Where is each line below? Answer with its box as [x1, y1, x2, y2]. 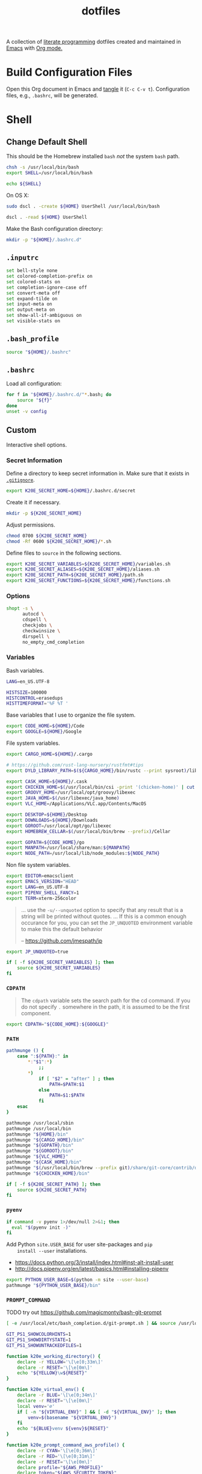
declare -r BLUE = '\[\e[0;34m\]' [17, 1392, 98, 1398]
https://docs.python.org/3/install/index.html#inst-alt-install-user [14, 1259, 174, 1266]
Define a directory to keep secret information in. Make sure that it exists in [6, 470, 189, 477]
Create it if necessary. [6, 498, 61, 506]
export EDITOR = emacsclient [6, 873, 74, 879]
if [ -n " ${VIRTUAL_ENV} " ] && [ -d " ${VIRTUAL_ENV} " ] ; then [17, 1408, 176, 1415]
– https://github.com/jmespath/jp [20, 937, 103, 944]
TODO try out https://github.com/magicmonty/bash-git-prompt [6, 1309, 162, 1316]
